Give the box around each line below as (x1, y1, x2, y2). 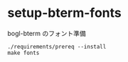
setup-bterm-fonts (7, 5, 122, 21)
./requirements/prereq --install (7, 43, 107, 50)
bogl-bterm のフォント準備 (7, 29, 87, 37)
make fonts (7, 49, 40, 56)
